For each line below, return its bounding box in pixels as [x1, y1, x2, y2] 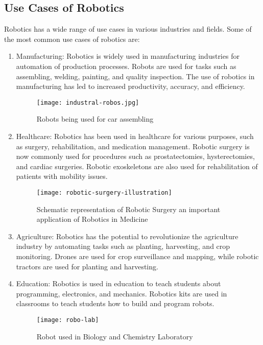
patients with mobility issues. [16, 171, 108, 181]
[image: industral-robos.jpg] [36, 99, 139, 106]
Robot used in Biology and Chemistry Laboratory [36, 331, 193, 341]
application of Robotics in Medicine [36, 214, 148, 224]
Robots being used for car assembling [36, 113, 154, 124]
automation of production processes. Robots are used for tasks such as [16, 60, 236, 71]
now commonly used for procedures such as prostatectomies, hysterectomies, [16, 151, 255, 162]
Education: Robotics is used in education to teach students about [16, 278, 221, 289]
